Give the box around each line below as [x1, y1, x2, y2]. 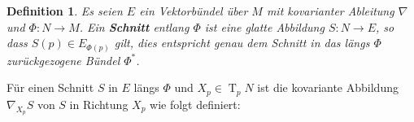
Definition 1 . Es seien [7, 2, 123, 19]
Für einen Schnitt [7, 79, 94, 96]
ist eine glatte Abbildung [204, 18, 325, 35]
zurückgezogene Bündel [7, 51, 120, 68]
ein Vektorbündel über [139, 2, 248, 19]
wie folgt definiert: [150, 95, 241, 112]
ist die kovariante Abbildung [257, 79, 399, 96]
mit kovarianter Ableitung [266, 2, 394, 19]
